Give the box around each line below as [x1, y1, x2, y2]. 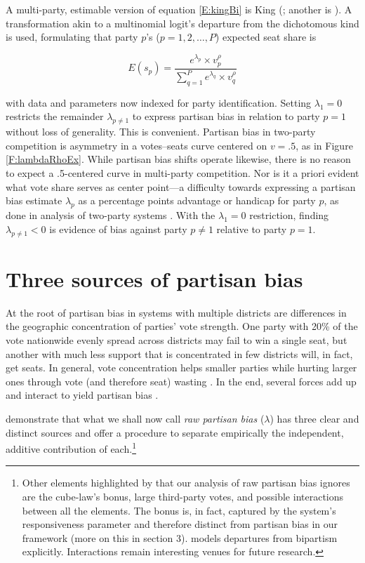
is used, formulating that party [6, 29, 138, 44]
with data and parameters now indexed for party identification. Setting [6, 95, 312, 110]
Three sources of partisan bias [6, 264, 303, 293]
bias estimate [6, 193, 62, 208]
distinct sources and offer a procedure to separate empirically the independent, [6, 425, 344, 439]
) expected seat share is [215, 29, 317, 44]
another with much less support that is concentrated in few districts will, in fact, [6, 346, 353, 361]
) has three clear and [270, 411, 359, 425]
